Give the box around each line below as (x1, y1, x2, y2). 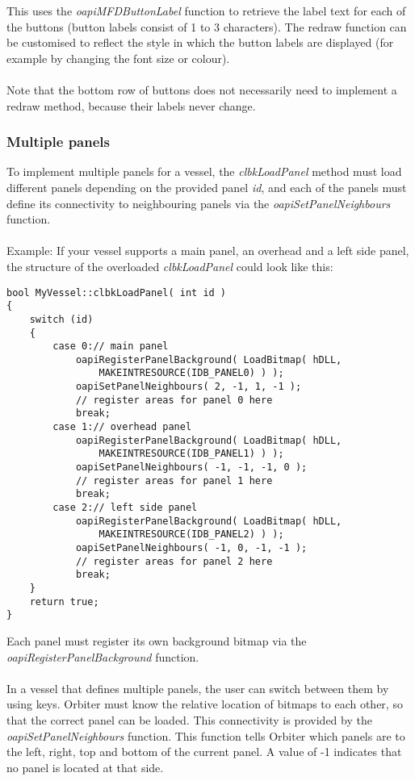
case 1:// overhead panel (52, 421, 192, 433)
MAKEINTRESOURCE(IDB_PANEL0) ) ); (99, 367, 284, 379)
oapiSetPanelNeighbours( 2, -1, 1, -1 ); (75, 381, 302, 393)
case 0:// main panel (52, 340, 169, 353)
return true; (29, 595, 99, 608)
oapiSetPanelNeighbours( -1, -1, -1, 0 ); (75, 461, 308, 474)
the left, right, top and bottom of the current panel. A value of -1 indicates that (6, 743, 402, 760)
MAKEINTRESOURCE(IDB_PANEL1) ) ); (99, 448, 284, 460)
